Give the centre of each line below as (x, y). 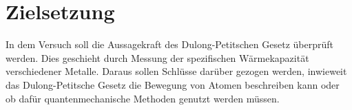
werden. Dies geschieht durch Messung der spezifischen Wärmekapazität (157, 57)
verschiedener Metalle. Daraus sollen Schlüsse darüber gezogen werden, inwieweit (176, 71)
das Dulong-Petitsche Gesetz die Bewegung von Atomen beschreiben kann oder (173, 84)
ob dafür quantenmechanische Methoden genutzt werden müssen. (143, 98)
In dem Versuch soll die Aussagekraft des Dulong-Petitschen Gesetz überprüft (169, 44)
